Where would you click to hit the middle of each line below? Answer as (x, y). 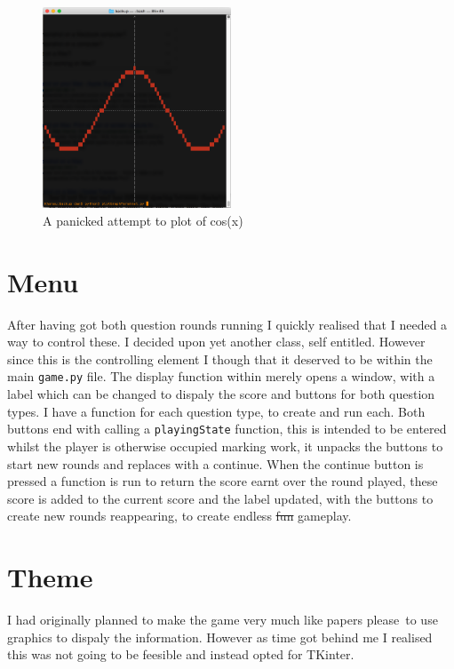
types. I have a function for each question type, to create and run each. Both (216, 411)
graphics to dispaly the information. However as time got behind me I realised (220, 637)
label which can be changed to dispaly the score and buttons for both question (221, 394)
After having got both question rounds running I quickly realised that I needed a (227, 324)
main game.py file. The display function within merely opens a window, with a (221, 376)
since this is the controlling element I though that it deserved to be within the (220, 358)
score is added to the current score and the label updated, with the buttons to (220, 498)
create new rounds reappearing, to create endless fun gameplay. (179, 516)
